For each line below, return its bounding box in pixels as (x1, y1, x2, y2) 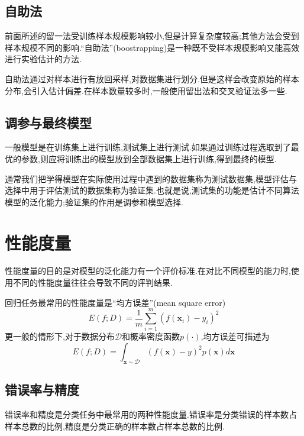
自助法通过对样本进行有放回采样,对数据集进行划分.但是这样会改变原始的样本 (5, 72, 299, 85)
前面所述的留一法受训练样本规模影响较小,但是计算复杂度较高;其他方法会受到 (5, 30, 299, 42)
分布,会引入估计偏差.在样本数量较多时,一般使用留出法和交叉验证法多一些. (5, 84, 287, 96)
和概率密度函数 (122, 330, 180, 343)
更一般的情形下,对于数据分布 (5, 330, 115, 343)
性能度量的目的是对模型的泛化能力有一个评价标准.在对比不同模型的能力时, (5, 264, 291, 277)
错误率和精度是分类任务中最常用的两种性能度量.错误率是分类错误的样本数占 (5, 408, 297, 420)
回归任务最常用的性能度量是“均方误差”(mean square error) (5, 296, 226, 308)
